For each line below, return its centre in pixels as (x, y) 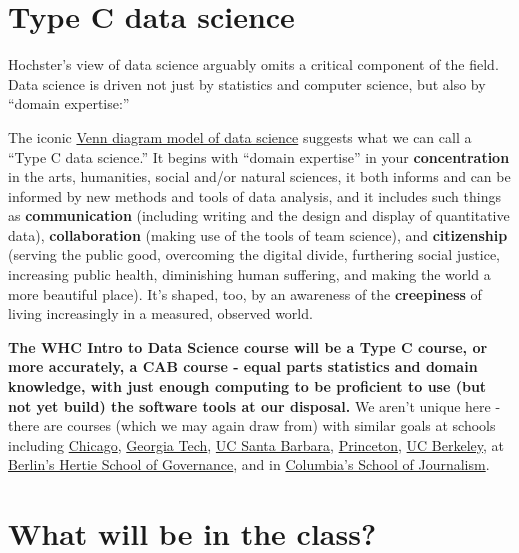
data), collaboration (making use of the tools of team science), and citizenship (258, 234)
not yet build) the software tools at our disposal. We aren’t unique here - (254, 405)
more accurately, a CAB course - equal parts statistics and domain (243, 366)
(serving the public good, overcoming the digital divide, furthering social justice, (254, 254)
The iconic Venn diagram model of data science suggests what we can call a (240, 136)
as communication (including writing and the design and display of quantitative (259, 215)
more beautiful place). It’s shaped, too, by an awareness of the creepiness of (245, 293)
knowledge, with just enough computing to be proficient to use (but (247, 386)
